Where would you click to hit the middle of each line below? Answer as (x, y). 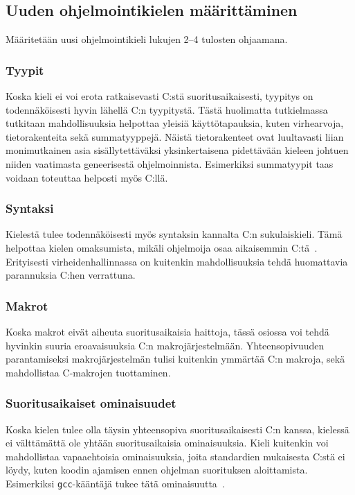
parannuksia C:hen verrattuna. (71, 275)
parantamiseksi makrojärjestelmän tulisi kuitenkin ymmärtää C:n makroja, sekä (175, 359)
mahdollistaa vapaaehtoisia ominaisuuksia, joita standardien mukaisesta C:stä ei (175, 456)
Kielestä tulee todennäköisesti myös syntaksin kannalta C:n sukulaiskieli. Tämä (174, 234)
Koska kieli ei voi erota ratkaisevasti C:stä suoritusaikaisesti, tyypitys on (160, 96)
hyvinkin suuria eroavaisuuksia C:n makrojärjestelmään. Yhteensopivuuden (165, 345)
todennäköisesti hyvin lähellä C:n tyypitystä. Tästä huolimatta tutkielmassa (167, 109)
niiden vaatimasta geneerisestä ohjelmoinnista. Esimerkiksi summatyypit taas (170, 163)
